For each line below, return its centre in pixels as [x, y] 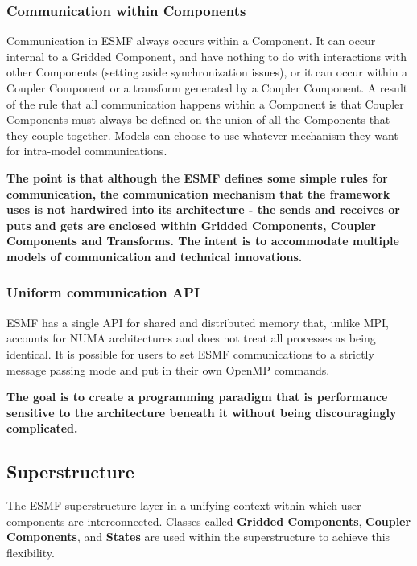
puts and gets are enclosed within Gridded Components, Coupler [191, 225]
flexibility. [31, 552]
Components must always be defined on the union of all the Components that [198, 119]
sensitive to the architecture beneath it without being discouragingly [202, 412]
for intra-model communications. [87, 151]
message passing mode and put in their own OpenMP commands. [168, 369]
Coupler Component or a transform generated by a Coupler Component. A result [207, 88]
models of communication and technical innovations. [155, 256]
